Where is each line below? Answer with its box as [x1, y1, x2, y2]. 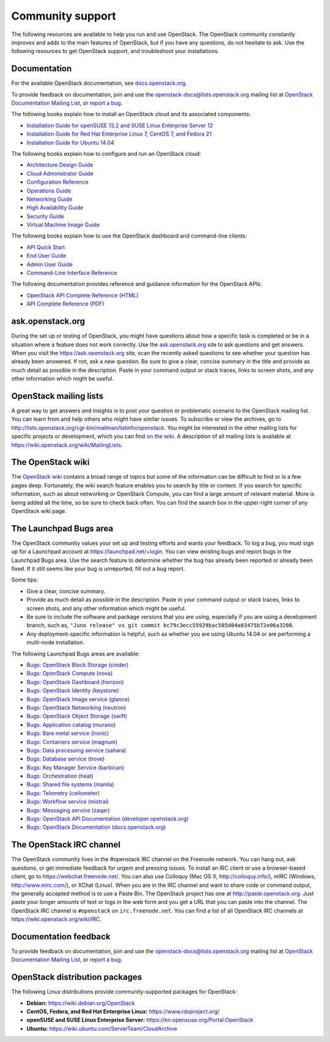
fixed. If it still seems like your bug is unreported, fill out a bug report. [11, 565, 185, 572]
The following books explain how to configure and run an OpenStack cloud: [11, 150, 202, 157]
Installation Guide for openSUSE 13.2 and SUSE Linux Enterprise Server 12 [26, 122, 213, 129]
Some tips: [11, 576, 38, 583]
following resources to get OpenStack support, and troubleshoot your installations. [11, 48, 219, 55]
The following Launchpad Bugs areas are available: [11, 650, 140, 657]
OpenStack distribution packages [11, 972, 142, 983]
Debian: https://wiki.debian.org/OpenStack [26, 999, 135, 1007]
